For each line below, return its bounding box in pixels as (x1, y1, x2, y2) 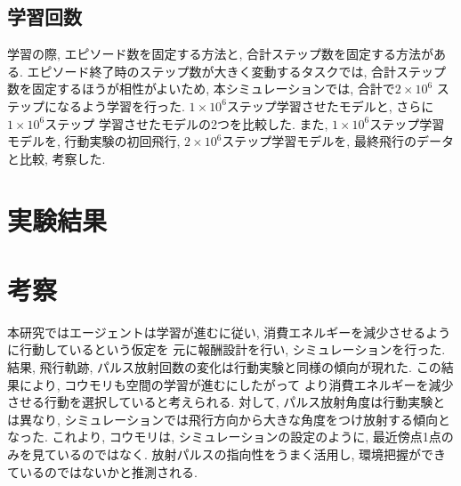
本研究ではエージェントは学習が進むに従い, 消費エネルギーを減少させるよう (7, 322, 451, 341)
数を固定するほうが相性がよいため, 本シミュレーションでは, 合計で (7, 79, 395, 98)
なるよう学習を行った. (56, 96, 185, 115)
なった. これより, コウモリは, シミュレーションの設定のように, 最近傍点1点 (7, 427, 441, 446)
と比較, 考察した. (7, 149, 106, 167)
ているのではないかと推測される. (7, 462, 198, 481)
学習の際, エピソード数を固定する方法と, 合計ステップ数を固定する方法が (7, 45, 434, 63)
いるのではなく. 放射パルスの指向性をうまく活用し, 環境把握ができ (56, 445, 447, 464)
